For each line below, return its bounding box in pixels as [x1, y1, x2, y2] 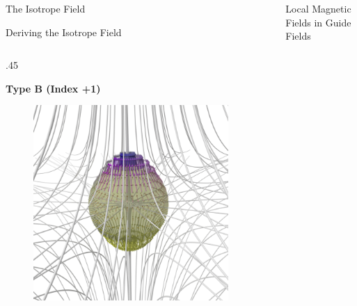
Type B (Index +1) [6, 81, 101, 95]
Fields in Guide [285, 15, 351, 29]
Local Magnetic [285, 1, 351, 15]
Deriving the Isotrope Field [6, 24, 122, 39]
